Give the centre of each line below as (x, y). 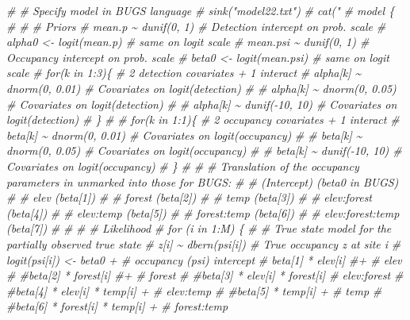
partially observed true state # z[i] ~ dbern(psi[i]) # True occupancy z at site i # (204, 243)
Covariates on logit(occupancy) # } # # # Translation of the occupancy (183, 166)
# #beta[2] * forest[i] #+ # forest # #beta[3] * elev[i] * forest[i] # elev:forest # (205, 275)
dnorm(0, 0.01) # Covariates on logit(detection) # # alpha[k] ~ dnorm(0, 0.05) (201, 88)
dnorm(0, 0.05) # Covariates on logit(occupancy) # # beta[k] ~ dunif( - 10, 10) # (204, 150)
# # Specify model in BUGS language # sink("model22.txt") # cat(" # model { (201, 10)
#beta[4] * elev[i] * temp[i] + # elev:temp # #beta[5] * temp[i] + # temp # (194, 290)
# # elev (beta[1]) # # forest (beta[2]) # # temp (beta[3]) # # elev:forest (190, 197)
